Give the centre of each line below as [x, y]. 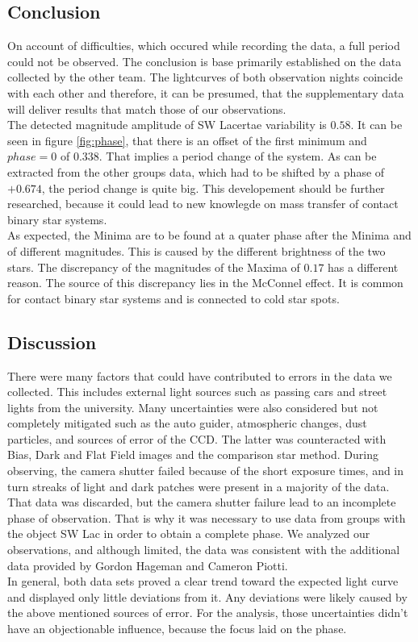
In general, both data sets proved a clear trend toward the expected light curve [203, 581]
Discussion [52, 342]
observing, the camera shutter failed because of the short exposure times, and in [206, 471]
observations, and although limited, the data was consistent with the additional [204, 550]
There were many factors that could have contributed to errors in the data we [200, 375]
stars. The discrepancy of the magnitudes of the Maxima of [154, 267]
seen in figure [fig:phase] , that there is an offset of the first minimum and [187, 140]
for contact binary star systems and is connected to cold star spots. [173, 298]
